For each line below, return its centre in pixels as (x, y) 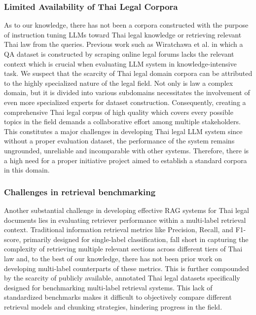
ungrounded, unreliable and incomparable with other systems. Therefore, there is (127, 150)
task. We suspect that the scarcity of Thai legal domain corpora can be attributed (128, 73)
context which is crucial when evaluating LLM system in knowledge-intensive (120, 63)
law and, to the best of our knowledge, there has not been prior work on (113, 258)
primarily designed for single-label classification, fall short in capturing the (136, 239)
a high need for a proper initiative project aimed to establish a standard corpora (126, 160)
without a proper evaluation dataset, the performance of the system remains (119, 141)
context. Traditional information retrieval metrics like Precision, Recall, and (119, 229)
